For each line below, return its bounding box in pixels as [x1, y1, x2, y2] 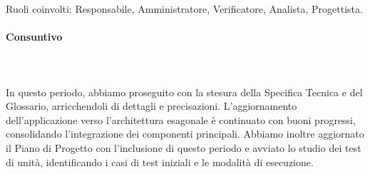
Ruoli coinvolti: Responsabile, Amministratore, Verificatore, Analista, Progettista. [6, 1, 363, 16]
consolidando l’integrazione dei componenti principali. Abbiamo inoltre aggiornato [6, 126, 364, 141]
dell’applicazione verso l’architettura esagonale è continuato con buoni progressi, [6, 112, 356, 127]
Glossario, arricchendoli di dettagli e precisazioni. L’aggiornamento [6, 98, 297, 113]
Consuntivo [6, 29, 63, 44]
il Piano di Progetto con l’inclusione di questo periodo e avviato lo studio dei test [6, 140, 361, 155]
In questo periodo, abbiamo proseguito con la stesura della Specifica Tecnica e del [6, 84, 363, 99]
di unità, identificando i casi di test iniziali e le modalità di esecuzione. [6, 154, 314, 169]
